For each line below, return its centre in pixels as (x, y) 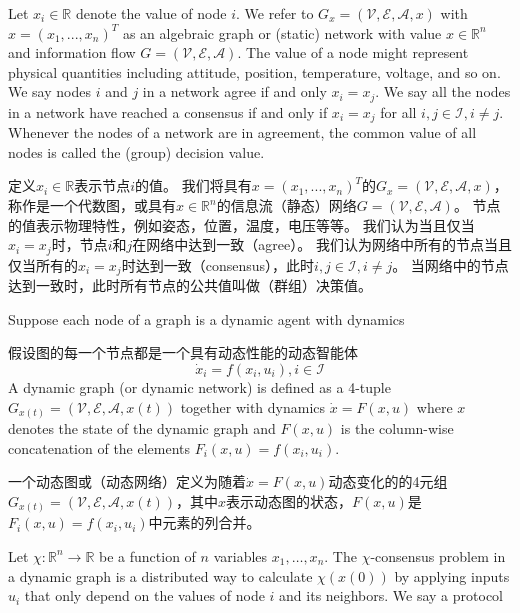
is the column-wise (397, 428)
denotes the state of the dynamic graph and (142, 428)
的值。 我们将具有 (193, 185)
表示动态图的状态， (289, 500)
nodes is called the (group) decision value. (136, 151)
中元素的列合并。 (204, 522)
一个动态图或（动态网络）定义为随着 (127, 481)
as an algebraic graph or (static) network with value (282, 32)
